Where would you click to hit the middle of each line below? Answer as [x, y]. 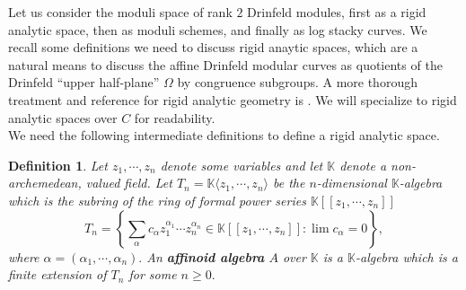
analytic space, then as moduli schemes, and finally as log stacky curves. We [218, 29]
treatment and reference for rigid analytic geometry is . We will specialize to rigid [233, 99]
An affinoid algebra [206, 256]
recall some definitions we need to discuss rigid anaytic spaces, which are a [213, 47]
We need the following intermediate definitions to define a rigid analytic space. [224, 135]
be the [289, 183]
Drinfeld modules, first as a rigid [337, 12]
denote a [363, 165]
